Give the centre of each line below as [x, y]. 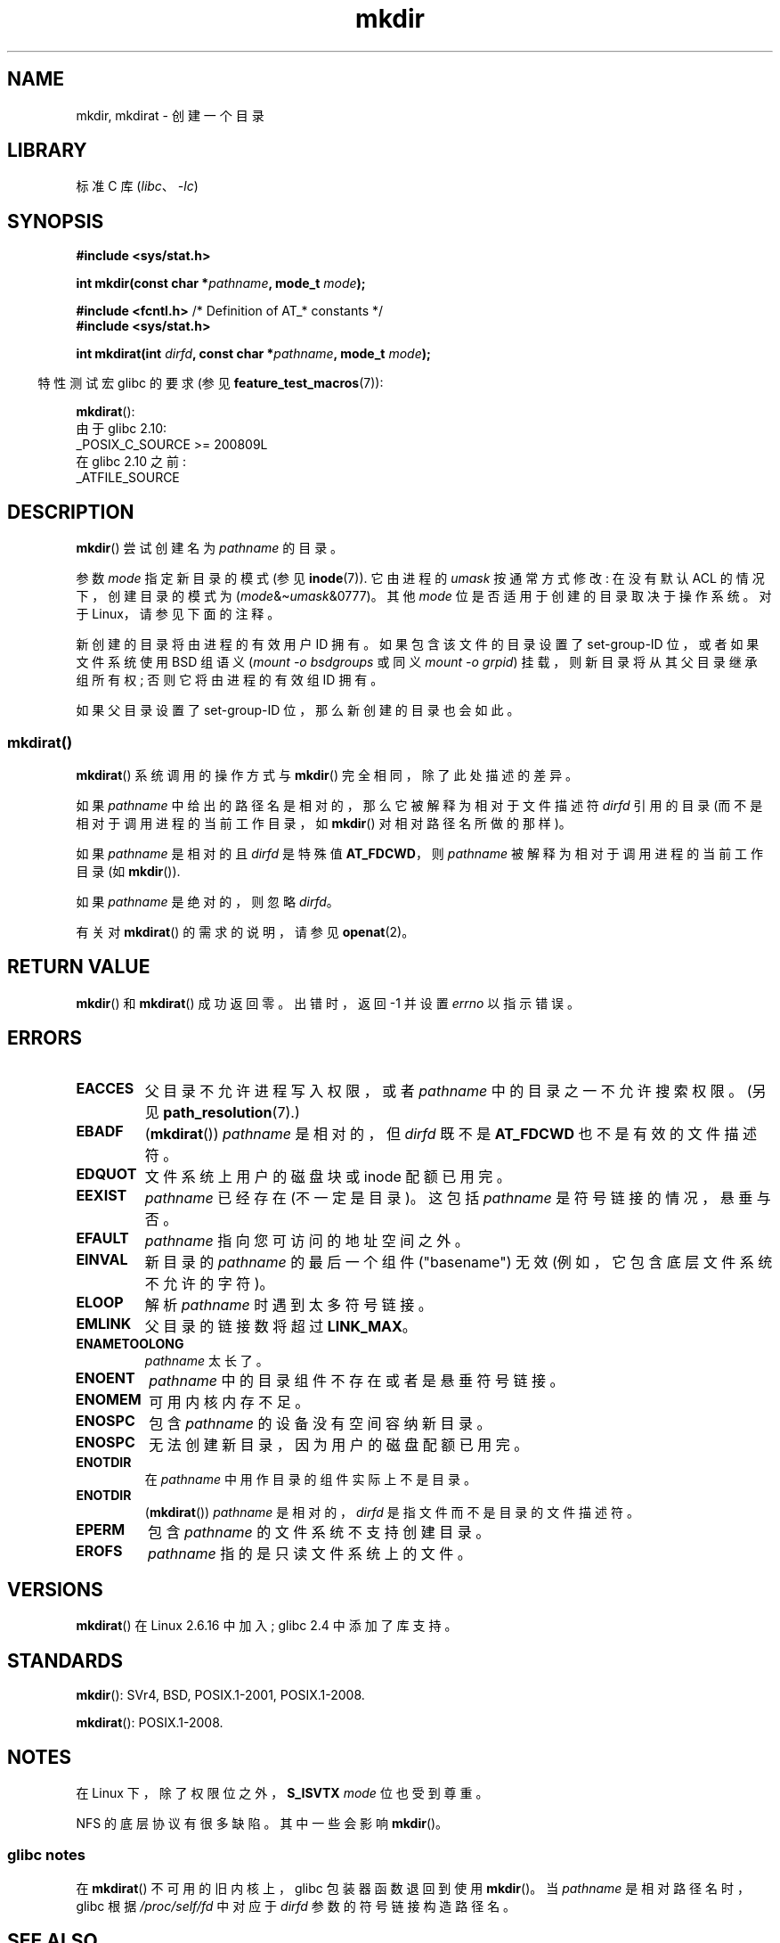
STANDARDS [65, 1660]
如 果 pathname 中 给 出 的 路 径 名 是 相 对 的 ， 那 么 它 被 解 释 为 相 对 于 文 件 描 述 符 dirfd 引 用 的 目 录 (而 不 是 [419, 805]
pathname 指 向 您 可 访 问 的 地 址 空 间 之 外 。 [307, 1240]
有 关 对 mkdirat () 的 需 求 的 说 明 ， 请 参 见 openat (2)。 [245, 931]
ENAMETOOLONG [130, 1343]
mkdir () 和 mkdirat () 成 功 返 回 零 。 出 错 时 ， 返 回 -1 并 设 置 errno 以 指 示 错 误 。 [328, 1003]
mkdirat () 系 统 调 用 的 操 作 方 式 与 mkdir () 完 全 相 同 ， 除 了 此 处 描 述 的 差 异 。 [327, 775]
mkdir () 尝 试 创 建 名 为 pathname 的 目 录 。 [210, 548]
